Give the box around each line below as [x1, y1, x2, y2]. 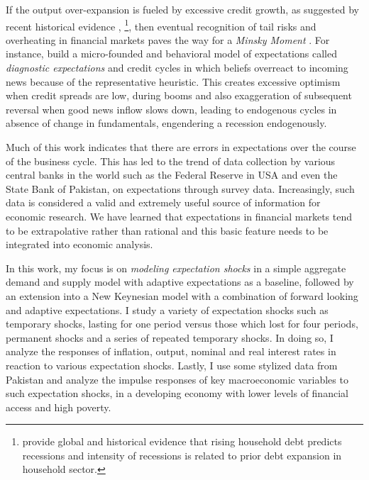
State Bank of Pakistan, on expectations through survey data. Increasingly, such [6, 181, 355, 196]
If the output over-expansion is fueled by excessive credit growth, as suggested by [6, 2, 360, 16]
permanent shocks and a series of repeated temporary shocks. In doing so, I [6, 330, 334, 345]
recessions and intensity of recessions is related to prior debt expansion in [22, 447, 342, 462]
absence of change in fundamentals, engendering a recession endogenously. [6, 116, 327, 130]
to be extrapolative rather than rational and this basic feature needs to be [6, 223, 329, 238]
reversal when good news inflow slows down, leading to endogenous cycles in [6, 101, 337, 116]
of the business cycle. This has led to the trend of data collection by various [6, 153, 336, 168]
